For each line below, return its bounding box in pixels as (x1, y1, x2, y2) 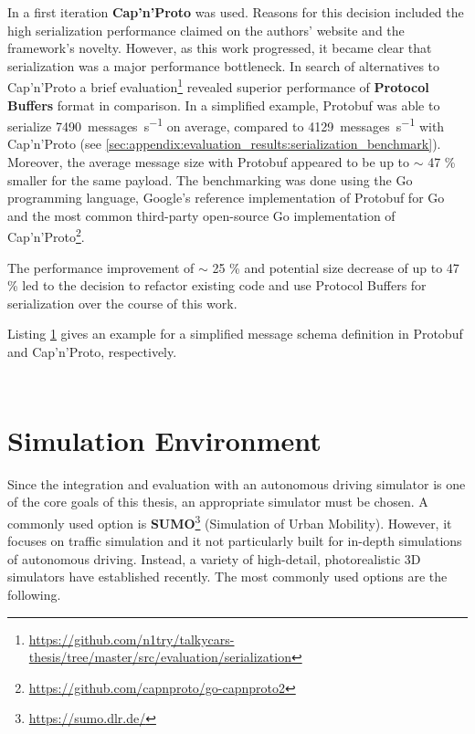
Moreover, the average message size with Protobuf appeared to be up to (7, 152, 410, 172)
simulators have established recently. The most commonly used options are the (7, 567, 448, 586)
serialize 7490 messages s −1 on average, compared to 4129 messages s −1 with (7, 114, 445, 135)
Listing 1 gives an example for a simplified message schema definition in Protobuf (7, 324, 463, 343)
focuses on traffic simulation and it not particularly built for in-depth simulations (7, 531, 462, 550)
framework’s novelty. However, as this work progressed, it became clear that (7, 38, 432, 58)
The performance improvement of (7, 257, 195, 277)
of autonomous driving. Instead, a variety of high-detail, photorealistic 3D (7, 549, 421, 568)
